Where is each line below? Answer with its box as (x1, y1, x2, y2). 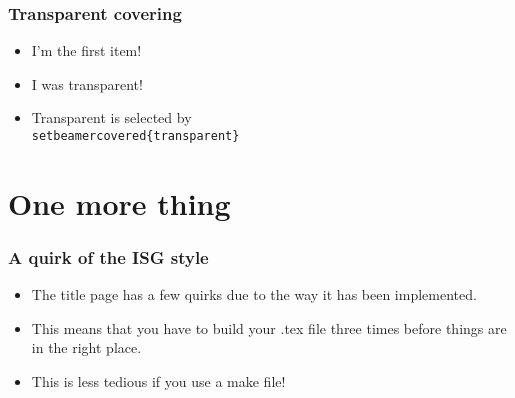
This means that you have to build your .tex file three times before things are (31, 317, 507, 338)
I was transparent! (31, 73, 143, 94)
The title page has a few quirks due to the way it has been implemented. (31, 284, 477, 305)
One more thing (8, 182, 231, 223)
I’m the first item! (31, 40, 142, 61)
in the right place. (31, 337, 142, 358)
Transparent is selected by (31, 107, 192, 128)
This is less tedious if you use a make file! (31, 371, 286, 392)
